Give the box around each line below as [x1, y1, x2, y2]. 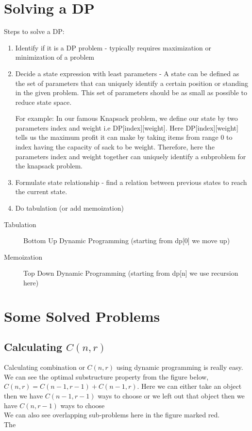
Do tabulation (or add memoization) [15, 203, 124, 213]
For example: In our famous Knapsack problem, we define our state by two [15, 113, 238, 123]
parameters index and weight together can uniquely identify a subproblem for [15, 151, 246, 161]
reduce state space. [15, 97, 72, 107]
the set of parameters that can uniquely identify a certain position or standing [15, 78, 249, 88]
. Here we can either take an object [137, 381, 242, 391]
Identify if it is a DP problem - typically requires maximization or [15, 42, 212, 52]
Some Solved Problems [4, 306, 160, 326]
